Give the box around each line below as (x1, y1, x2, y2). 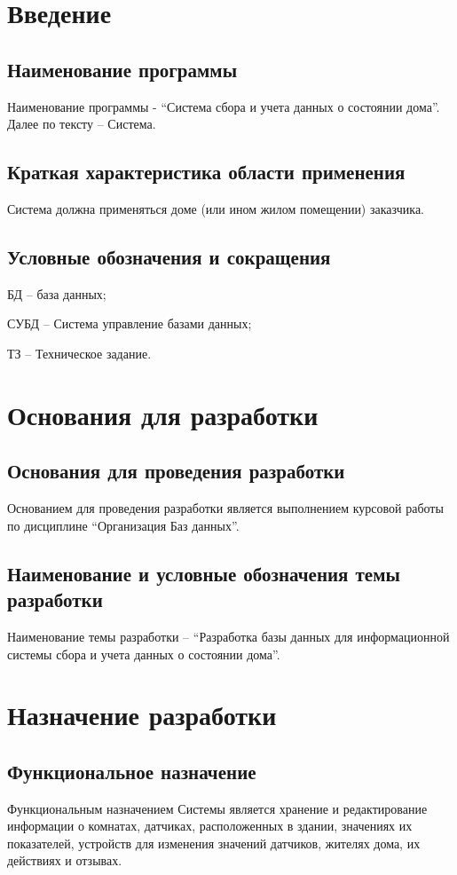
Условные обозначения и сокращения (7, 242, 331, 270)
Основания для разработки (7, 396, 319, 432)
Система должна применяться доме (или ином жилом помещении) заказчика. (7, 199, 425, 217)
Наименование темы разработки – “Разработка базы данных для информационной (7, 627, 450, 645)
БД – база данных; (7, 284, 106, 303)
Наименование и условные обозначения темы (7, 559, 400, 587)
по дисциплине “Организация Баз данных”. (7, 516, 240, 534)
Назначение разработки (7, 697, 277, 733)
